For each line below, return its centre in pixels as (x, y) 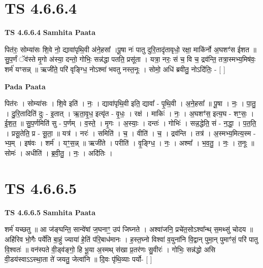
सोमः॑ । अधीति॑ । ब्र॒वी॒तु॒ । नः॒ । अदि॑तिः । (59, 153)
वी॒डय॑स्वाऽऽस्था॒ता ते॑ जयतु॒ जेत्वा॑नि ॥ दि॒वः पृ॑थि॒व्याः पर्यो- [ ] (78, 259)
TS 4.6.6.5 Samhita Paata (50, 212)
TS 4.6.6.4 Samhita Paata (50, 32)
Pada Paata (25, 86)
